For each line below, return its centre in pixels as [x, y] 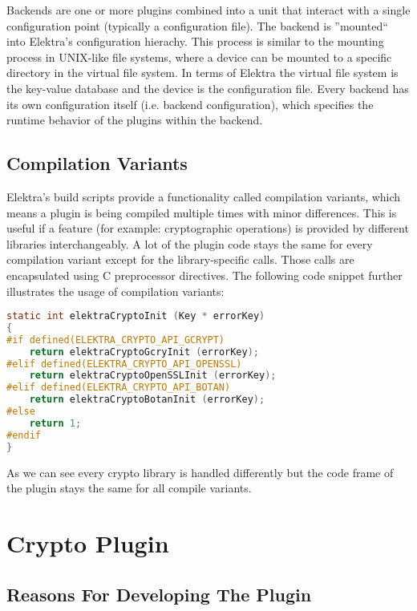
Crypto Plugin [88, 542]
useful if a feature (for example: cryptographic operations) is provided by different [208, 228]
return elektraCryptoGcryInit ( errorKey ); [144, 352]
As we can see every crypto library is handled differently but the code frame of [200, 472]
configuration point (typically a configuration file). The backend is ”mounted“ [197, 25]
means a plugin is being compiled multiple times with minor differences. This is [202, 212]
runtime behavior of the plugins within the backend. [135, 120]
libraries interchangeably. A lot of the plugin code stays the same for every [190, 243]
